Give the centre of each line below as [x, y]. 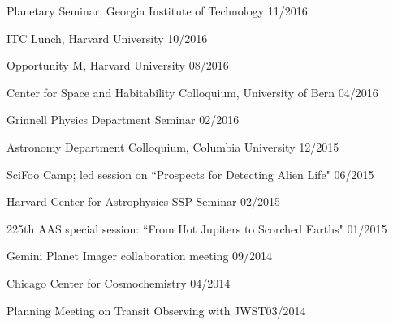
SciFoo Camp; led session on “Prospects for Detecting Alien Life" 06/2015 [190, 174]
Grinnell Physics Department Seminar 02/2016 [123, 120]
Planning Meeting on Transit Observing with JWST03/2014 [156, 310]
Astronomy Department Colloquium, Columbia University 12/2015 [173, 146]
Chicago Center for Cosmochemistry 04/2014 [119, 282]
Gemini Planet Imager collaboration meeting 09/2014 [140, 256]
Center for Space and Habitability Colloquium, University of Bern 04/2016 [192, 92]
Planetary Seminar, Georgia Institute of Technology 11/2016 [157, 11]
